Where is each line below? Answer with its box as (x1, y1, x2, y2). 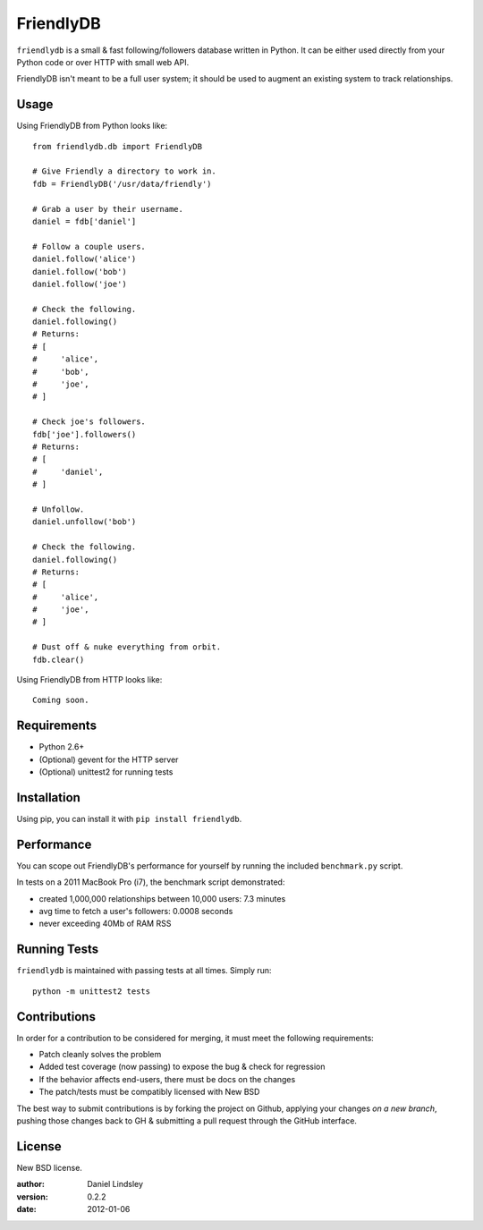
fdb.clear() (32, 654, 85, 665)
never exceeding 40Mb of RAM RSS (38, 918, 172, 929)
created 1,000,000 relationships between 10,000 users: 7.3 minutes (38, 893, 286, 903)
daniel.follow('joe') (32, 278, 127, 289)
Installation (16, 790, 80, 805)
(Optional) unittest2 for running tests (38, 767, 174, 777)
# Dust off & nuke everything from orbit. (32, 642, 222, 652)
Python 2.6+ (38, 742, 85, 752)
